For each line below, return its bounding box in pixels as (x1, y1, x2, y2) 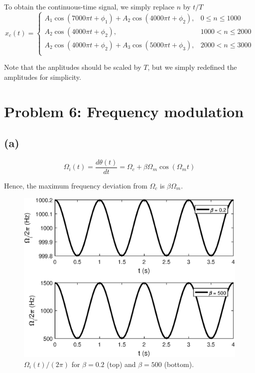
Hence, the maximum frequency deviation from (4, 181, 147, 191)
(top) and (107, 359, 136, 369)
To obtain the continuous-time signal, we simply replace (4, 1, 175, 11)
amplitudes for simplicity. (4, 71, 81, 82)
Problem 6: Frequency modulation (4, 101, 244, 121)
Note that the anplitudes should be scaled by (4, 62, 141, 72)
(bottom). (164, 359, 194, 369)
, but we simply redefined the (147, 62, 237, 72)
